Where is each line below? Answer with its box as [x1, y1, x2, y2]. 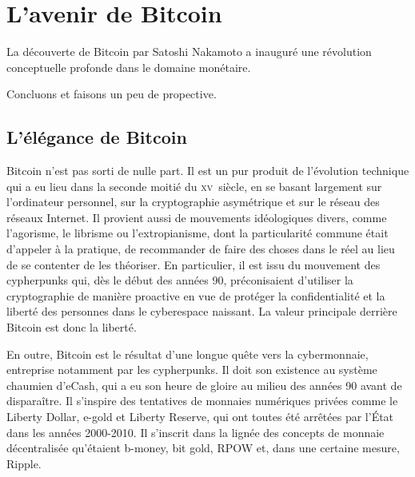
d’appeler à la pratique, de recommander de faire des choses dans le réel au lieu [6, 240, 395, 257]
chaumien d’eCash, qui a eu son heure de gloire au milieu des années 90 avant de [6, 376, 402, 393]
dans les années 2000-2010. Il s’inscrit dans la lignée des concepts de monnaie [6, 423, 385, 440]
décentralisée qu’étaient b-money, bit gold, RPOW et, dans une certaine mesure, [6, 439, 400, 456]
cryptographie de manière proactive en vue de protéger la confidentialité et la [6, 287, 385, 304]
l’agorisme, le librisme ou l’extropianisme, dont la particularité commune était [6, 225, 389, 241]
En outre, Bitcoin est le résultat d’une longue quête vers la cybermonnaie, [6, 345, 369, 362]
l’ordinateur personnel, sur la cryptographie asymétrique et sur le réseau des [6, 193, 380, 210]
